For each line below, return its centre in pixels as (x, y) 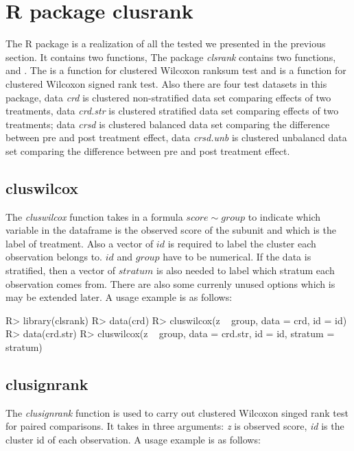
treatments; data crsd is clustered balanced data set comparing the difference (168, 124)
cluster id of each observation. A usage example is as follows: (133, 439)
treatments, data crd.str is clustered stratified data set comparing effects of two (172, 111)
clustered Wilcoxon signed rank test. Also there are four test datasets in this (166, 83)
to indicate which (284, 216)
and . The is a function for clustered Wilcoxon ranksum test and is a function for (176, 70)
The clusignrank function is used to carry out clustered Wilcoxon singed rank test (177, 412)
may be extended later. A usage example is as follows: (119, 297)
